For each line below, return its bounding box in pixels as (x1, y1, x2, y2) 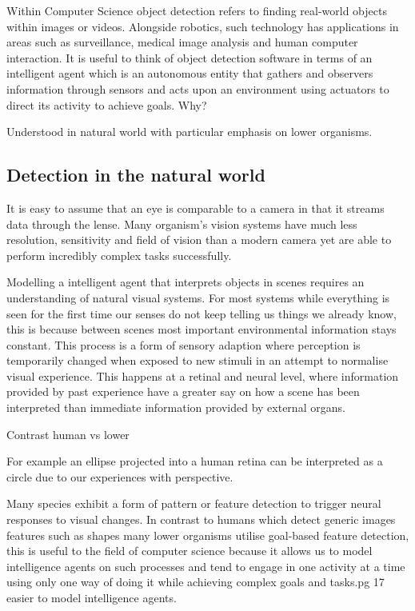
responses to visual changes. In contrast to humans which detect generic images (6, 511, 396, 528)
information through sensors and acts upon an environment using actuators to (6, 80, 389, 97)
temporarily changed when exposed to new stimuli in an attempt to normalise (6, 352, 389, 369)
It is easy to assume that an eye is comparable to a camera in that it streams (6, 199, 385, 216)
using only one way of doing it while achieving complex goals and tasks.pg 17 (6, 573, 385, 590)
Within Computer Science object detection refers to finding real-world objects (6, 2, 387, 18)
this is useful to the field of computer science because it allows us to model (6, 542, 373, 559)
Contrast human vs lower (6, 425, 130, 442)
